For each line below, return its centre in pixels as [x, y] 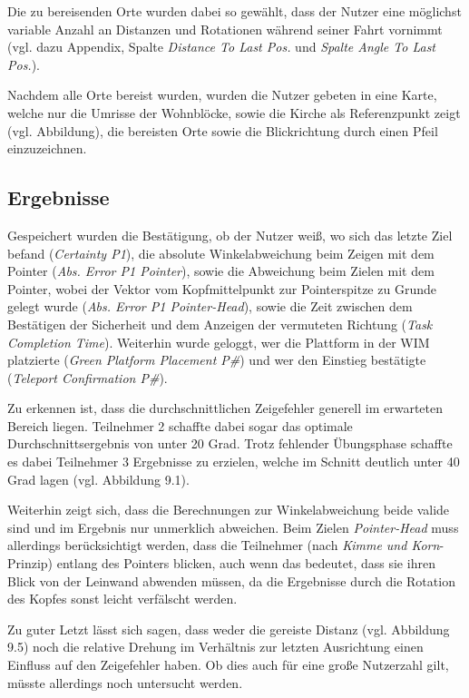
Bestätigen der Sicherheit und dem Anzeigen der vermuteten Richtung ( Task [220, 324]
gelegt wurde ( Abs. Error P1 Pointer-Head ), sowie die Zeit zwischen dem [210, 306]
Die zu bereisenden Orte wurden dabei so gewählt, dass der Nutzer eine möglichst [234, 11]
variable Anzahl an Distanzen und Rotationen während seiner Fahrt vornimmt [225, 29]
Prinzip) [30, 563]
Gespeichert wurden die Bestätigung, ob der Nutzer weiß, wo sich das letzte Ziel [230, 235]
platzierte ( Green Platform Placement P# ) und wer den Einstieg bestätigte [217, 360]
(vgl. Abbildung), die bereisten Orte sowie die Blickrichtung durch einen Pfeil [223, 130]
